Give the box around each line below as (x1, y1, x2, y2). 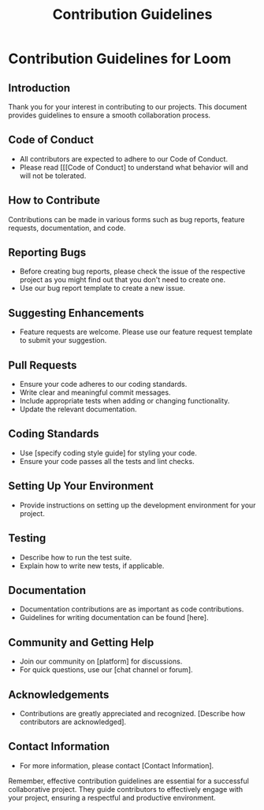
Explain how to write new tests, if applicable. (19, 561, 165, 570)
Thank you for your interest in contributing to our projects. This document (8, 102, 247, 111)
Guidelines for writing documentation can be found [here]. (19, 613, 209, 622)
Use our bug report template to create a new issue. (19, 284, 185, 293)
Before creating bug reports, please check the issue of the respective (19, 266, 246, 277)
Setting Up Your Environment (8, 479, 154, 493)
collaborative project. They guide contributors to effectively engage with (8, 784, 243, 793)
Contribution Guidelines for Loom (8, 50, 232, 68)
